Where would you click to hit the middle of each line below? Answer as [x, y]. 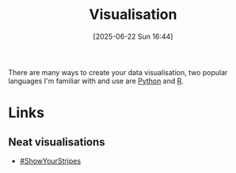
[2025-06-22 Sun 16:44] [133, 36]
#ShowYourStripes [50, 160]
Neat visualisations [57, 142]
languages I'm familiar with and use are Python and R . [96, 81]
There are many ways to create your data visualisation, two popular [118, 72]
